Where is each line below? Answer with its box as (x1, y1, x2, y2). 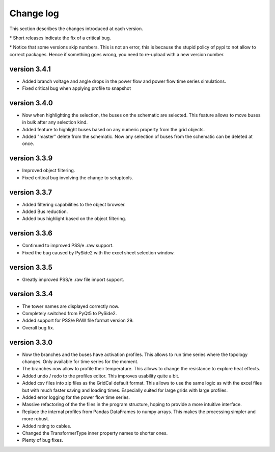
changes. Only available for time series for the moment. (22, 359, 139, 365)
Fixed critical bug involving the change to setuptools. (22, 174, 133, 181)
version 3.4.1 (9, 64, 51, 74)
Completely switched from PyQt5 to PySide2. (22, 310, 117, 316)
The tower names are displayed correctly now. (22, 303, 120, 309)
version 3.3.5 (9, 263, 53, 272)
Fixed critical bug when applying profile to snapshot (22, 85, 131, 91)
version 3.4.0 (9, 99, 53, 107)
